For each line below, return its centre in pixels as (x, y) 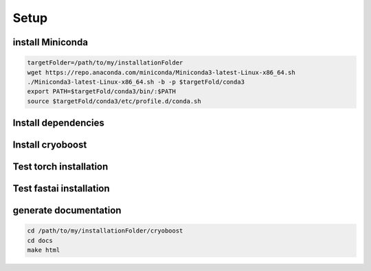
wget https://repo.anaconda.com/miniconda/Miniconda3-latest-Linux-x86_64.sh (161, 72)
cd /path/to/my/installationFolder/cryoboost (105, 231)
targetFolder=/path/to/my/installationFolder (105, 63)
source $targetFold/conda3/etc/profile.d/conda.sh (114, 101)
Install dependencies (58, 123)
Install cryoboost (50, 145)
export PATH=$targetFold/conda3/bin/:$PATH (102, 92)
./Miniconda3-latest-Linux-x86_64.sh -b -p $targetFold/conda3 (136, 82)
